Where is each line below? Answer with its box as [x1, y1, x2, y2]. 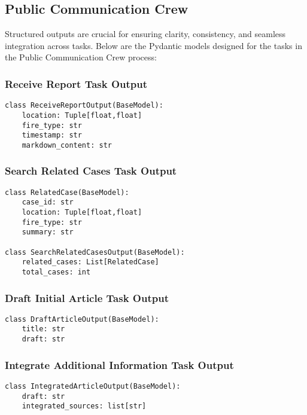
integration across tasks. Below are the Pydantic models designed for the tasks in [5, 39, 302, 51]
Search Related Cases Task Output [5, 163, 177, 178]
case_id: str [22, 198, 74, 207]
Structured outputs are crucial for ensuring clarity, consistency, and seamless [5, 28, 286, 40]
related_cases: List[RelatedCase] [22, 258, 159, 267]
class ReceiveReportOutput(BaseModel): [5, 101, 163, 110]
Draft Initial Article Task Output [5, 290, 169, 305]
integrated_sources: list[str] [22, 402, 147, 411]
